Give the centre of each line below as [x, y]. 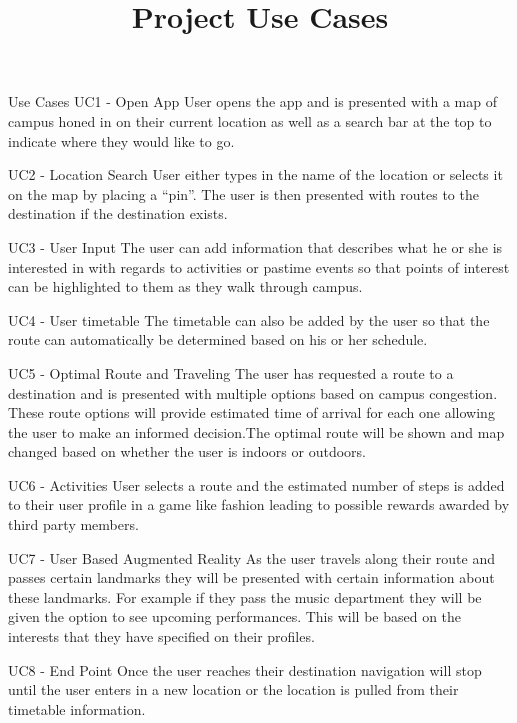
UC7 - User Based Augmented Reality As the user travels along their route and [252, 557]
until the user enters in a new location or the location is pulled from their [233, 689]
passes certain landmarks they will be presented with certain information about [251, 577]
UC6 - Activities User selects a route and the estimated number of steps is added [256, 484]
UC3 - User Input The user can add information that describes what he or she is [255, 246]
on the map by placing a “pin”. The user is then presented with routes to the [243, 193]
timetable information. [77, 708]
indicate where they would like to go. [121, 140]
